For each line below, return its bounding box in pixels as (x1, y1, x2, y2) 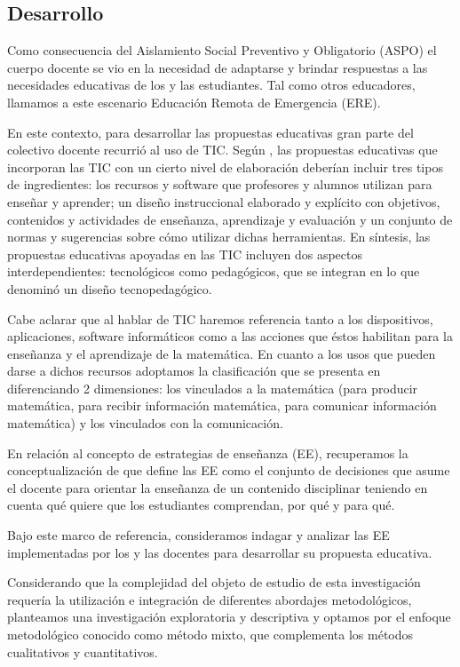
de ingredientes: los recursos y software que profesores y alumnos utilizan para (7, 175, 432, 194)
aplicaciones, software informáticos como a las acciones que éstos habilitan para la (7, 327, 453, 345)
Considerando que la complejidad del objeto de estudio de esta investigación (7, 573, 421, 592)
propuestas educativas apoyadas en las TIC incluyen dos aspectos (7, 244, 363, 263)
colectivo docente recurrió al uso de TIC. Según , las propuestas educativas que (7, 140, 438, 159)
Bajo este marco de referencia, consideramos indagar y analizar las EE (7, 526, 390, 544)
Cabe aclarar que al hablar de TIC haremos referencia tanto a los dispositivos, (7, 309, 433, 328)
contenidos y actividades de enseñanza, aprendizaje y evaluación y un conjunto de (7, 210, 453, 228)
